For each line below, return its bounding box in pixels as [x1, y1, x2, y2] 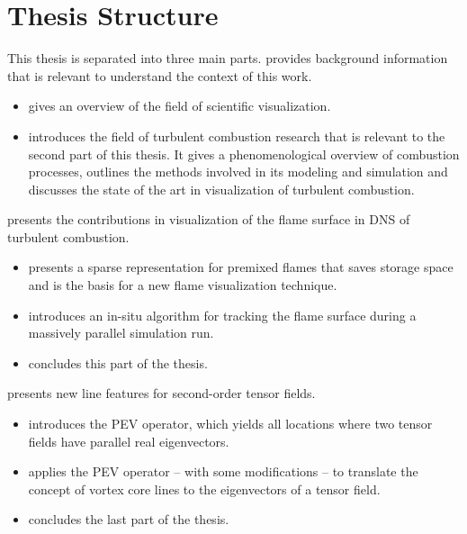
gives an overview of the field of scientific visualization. [28, 96, 331, 115]
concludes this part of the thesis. [28, 353, 208, 372]
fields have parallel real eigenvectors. [28, 431, 229, 450]
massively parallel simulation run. [28, 323, 214, 342]
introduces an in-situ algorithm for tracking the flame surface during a [28, 305, 417, 324]
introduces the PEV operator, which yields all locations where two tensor [28, 414, 433, 433]
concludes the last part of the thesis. [28, 510, 229, 529]
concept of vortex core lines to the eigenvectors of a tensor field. [28, 479, 381, 498]
